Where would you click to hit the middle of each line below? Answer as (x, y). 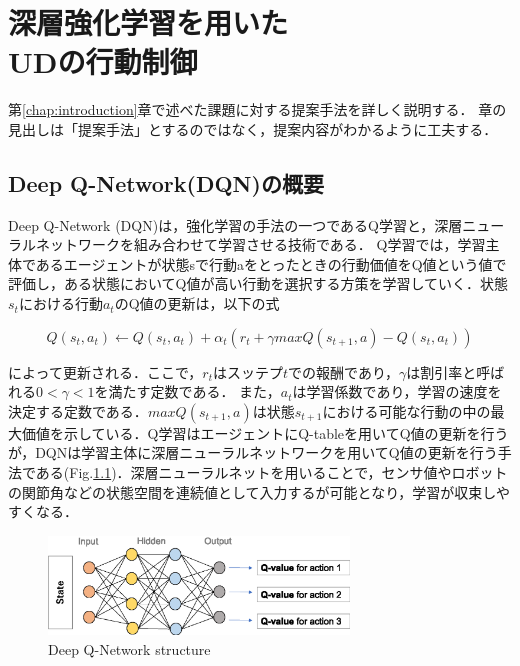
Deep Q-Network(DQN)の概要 (166, 182)
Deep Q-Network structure (129, 648)
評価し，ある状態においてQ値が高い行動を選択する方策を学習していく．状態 (258, 283)
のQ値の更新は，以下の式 (197, 303)
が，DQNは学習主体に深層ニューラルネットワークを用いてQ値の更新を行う (253, 452)
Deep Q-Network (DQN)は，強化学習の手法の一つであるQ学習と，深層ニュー (256, 224)
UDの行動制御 (103, 61)
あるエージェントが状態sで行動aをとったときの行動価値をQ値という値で (271, 263)
